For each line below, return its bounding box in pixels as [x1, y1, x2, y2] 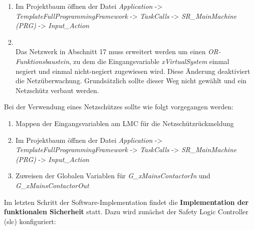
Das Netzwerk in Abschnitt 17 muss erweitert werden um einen [15, 46, 206, 57]
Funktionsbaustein [15, 56, 69, 66]
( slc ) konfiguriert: [4, 216, 56, 226]
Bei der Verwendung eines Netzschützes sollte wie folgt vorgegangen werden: [4, 101, 233, 112]
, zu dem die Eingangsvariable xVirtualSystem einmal [69, 56, 229, 66]
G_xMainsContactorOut [15, 180, 89, 190]
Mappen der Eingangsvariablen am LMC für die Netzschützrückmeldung [15, 118, 234, 128]
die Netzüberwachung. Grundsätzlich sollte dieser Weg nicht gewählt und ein [15, 75, 247, 86]
